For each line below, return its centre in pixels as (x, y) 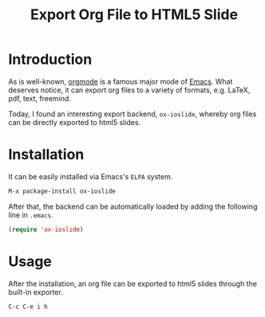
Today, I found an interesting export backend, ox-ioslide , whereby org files (132, 114)
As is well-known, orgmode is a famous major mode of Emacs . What (121, 81)
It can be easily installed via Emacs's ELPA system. (91, 176)
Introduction (50, 59)
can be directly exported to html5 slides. (75, 122)
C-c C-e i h (28, 307)
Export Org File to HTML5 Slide (134, 15)
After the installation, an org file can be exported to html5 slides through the (133, 284)
